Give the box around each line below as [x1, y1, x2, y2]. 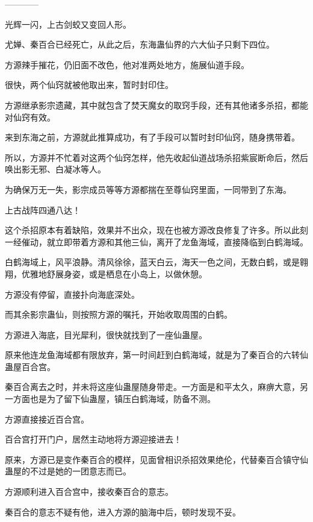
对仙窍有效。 [5, 110, 55, 123]
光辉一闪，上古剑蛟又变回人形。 [5, 17, 131, 30]
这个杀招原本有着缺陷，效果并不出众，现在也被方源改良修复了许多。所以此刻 [5, 224, 308, 236]
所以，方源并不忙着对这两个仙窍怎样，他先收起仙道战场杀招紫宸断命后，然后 [5, 151, 308, 163]
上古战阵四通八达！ [5, 203, 81, 216]
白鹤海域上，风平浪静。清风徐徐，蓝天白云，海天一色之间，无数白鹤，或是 [5, 256, 300, 268]
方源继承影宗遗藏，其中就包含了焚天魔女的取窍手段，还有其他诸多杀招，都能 [5, 98, 308, 111]
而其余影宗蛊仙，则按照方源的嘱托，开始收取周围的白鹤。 [5, 308, 232, 321]
